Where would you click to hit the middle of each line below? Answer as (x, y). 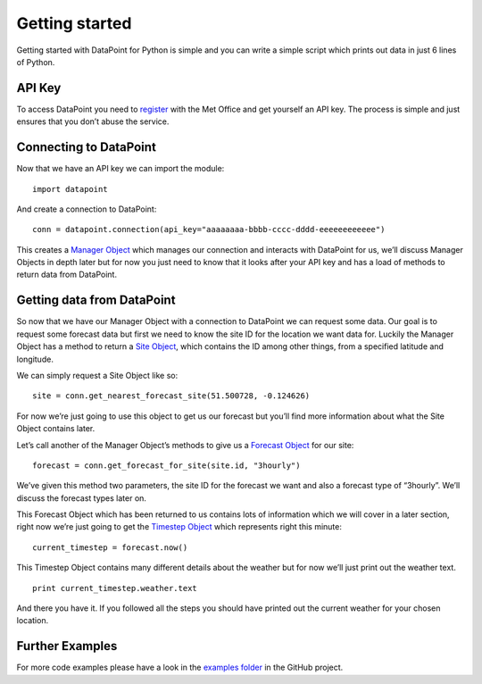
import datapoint (70, 189)
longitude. (35, 359)
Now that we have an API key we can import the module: (120, 169)
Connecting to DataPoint (86, 147)
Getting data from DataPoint (96, 300)
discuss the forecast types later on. (82, 498)
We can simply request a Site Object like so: (97, 375)
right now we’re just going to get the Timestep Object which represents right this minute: (179, 527)
